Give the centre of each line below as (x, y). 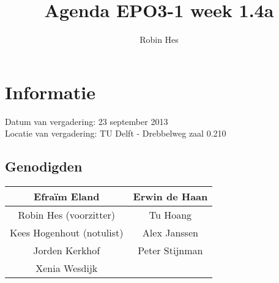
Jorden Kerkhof (67, 251)
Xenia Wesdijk (67, 268)
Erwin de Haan (170, 197)
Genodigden (44, 166)
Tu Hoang (170, 215)
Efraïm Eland (67, 197)
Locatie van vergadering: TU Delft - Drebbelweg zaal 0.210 (116, 133)
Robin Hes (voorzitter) (67, 215)
